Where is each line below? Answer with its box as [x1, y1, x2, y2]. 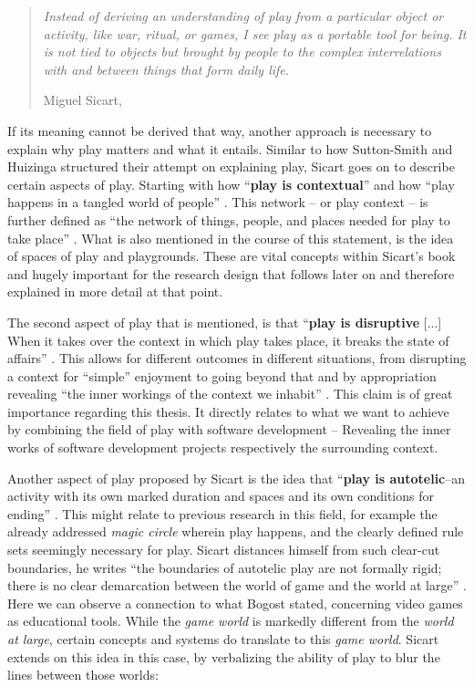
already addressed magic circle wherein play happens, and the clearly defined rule [7, 522, 464, 541]
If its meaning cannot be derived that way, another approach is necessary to [7, 120, 432, 140]
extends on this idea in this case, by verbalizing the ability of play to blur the [7, 647, 440, 666]
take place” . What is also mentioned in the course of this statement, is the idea [7, 228, 454, 247]
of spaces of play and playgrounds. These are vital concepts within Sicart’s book [7, 246, 456, 265]
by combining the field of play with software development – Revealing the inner [7, 420, 451, 439]
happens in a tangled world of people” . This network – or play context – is [7, 193, 428, 212]
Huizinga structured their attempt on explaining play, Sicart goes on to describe [7, 157, 455, 176]
